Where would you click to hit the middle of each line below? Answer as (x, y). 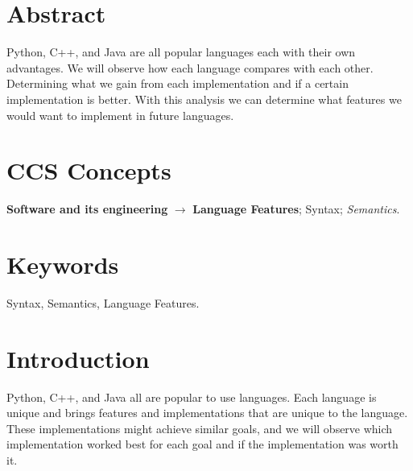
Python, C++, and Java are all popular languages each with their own (181, 52)
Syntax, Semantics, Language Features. (103, 302)
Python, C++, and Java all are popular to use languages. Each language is (192, 397)
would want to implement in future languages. (120, 115)
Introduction (78, 358)
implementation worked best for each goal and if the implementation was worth (202, 444)
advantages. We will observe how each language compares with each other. (190, 67)
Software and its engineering (87, 209)
